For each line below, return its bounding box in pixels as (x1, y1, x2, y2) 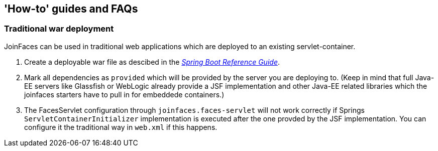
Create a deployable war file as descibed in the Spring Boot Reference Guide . (24, 57, 280, 66)
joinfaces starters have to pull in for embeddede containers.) (24, 90, 225, 99)
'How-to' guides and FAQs (4, 3, 138, 15)
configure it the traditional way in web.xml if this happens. (24, 122, 217, 131)
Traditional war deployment (4, 24, 114, 34)
